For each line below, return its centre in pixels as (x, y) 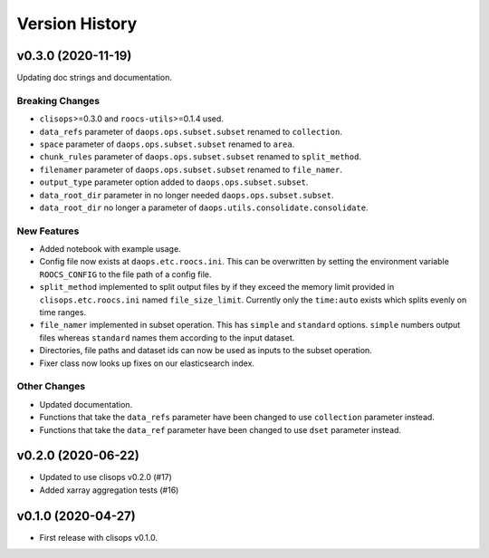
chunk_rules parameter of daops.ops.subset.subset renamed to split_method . (201, 157)
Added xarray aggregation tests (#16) (109, 490)
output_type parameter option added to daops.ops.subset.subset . (174, 182)
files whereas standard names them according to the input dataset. (167, 337)
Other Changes (51, 387)
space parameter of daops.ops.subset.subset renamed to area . (167, 144)
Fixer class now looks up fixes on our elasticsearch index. (147, 363)
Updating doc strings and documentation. (94, 78)
